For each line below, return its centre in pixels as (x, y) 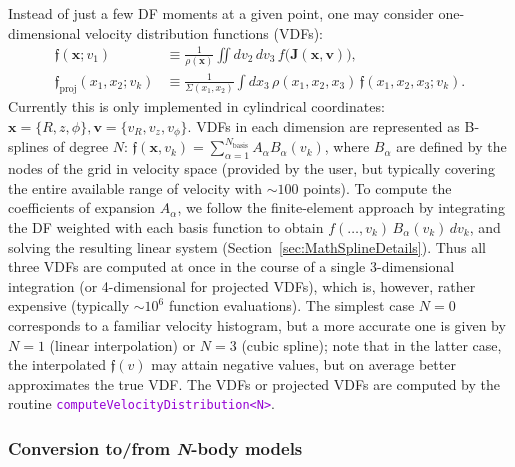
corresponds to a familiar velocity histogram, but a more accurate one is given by (257, 324)
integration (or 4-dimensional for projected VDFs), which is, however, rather (242, 285)
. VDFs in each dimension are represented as (323, 125)
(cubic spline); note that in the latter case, (371, 344)
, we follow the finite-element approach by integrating (341, 207)
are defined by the (451, 146)
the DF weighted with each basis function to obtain (166, 227)
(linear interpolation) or (122, 344)
